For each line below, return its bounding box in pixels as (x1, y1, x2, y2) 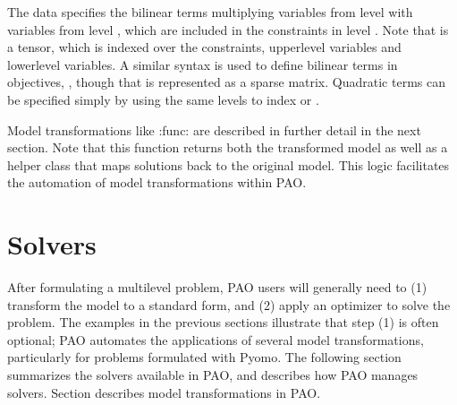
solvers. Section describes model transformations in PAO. (7, 383, 321, 401)
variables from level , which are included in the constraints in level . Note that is (7, 20, 449, 39)
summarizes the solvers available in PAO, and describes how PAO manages (7, 366, 419, 384)
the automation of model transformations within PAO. (7, 173, 307, 192)
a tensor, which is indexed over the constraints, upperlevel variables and (7, 38, 402, 56)
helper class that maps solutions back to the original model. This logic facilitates (7, 155, 450, 174)
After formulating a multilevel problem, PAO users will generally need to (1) (7, 278, 427, 297)
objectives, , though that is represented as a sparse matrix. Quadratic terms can (7, 73, 445, 91)
